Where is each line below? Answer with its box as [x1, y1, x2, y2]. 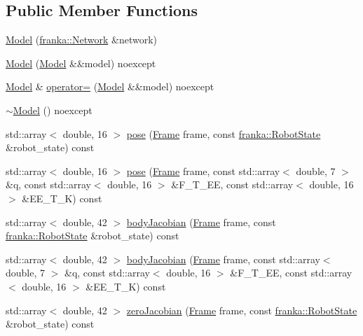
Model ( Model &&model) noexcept [6, 55, 156, 70]
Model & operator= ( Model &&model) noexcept [6, 79, 214, 94]
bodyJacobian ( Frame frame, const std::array [126, 251, 320, 266]
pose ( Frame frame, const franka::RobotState [126, 126, 321, 141]
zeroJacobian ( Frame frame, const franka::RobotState [126, 302, 357, 317]
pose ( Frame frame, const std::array [126, 163, 280, 178]
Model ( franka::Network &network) [6, 32, 157, 47]
